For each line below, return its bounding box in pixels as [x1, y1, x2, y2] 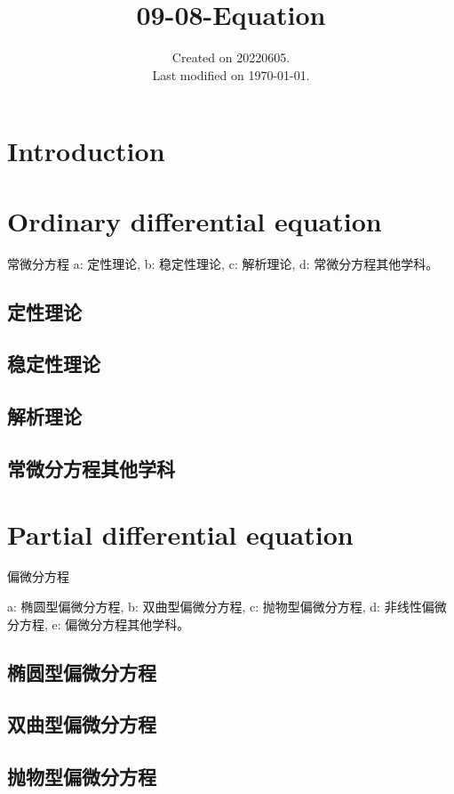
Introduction [7, 133, 165, 169]
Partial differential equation [7, 515, 354, 552]
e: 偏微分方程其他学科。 [52, 614, 190, 633]
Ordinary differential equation [7, 202, 382, 239]
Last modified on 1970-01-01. [152, 65, 310, 84]
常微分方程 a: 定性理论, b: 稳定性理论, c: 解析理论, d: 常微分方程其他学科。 [7, 254, 439, 272]
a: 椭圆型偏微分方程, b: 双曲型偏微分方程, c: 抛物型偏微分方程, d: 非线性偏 [7, 597, 434, 616]
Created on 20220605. [171, 48, 291, 67]
